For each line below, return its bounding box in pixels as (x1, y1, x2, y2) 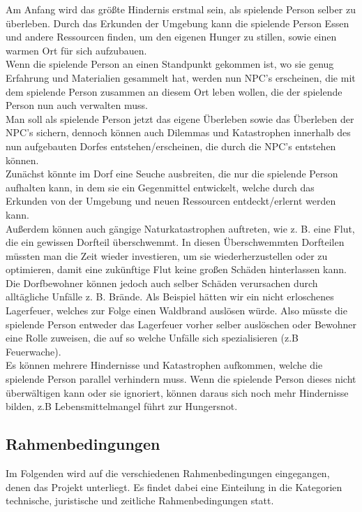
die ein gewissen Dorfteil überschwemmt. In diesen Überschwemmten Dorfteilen (6, 235, 345, 249)
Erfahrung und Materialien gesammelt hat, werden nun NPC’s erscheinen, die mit (6, 70, 356, 85)
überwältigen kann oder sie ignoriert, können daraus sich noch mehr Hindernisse (6, 385, 349, 400)
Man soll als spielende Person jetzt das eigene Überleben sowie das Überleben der (6, 111, 354, 126)
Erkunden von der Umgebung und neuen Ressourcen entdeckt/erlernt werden (6, 193, 336, 208)
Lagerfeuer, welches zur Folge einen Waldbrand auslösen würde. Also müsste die (6, 303, 347, 318)
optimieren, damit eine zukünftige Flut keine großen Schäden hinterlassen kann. (6, 262, 347, 277)
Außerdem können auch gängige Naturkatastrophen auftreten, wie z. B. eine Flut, (6, 221, 355, 235)
